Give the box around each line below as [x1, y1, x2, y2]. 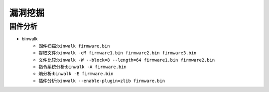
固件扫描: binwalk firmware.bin [38, 43, 110, 49]
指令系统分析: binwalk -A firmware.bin [38, 64, 127, 70]
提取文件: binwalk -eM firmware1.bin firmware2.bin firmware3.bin [38, 50, 197, 56]
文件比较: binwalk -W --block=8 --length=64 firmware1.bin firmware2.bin [38, 57, 215, 63]
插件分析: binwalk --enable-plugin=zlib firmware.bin [38, 78, 165, 84]
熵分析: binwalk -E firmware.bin [38, 71, 114, 77]
